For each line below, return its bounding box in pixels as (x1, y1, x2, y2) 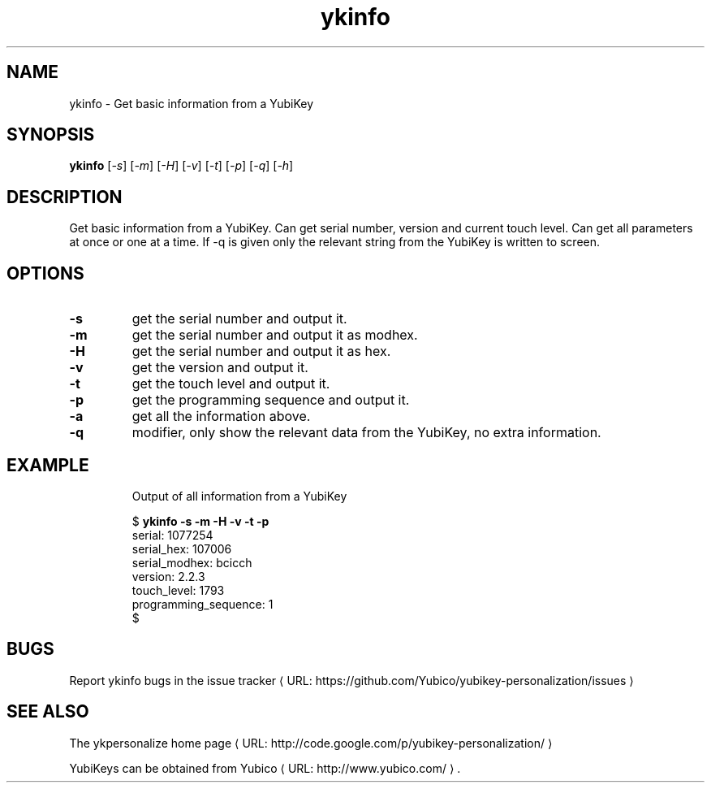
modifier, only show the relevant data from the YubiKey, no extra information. (131, 424, 601, 441)
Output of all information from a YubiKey (131, 488, 347, 503)
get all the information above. (131, 408, 311, 425)
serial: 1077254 (131, 527, 213, 542)
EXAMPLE (6, 454, 89, 475)
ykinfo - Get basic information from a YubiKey (69, 96, 313, 111)
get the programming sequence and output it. (131, 392, 410, 409)
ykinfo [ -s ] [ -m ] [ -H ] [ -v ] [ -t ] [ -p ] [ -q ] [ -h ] (69, 158, 294, 173)
